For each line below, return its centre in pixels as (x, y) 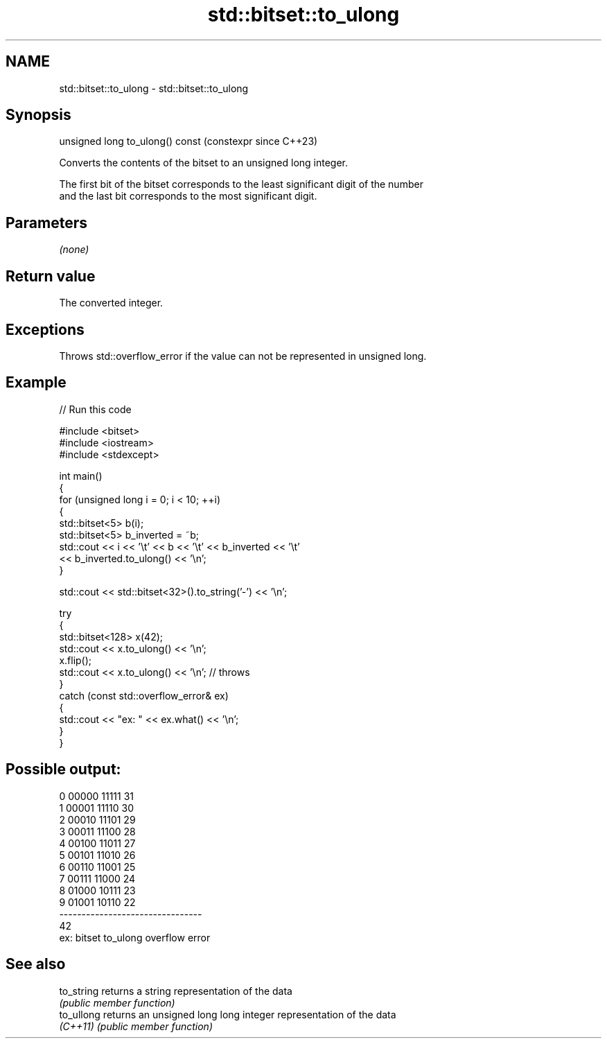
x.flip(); (76, 660)
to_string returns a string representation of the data (176, 991)
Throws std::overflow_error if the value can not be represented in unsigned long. (243, 356)
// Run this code (95, 409)
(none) (74, 250)
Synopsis (38, 115)
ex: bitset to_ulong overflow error (135, 937)
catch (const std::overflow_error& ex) (144, 695)
